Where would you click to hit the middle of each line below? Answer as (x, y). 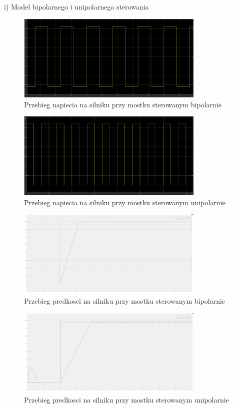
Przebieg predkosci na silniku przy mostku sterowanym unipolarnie (126, 399)
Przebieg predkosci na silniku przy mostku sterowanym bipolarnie (125, 301)
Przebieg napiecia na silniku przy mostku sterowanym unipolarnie (125, 202)
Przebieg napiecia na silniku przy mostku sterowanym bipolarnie (123, 104)
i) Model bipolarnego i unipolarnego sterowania (76, 6)
